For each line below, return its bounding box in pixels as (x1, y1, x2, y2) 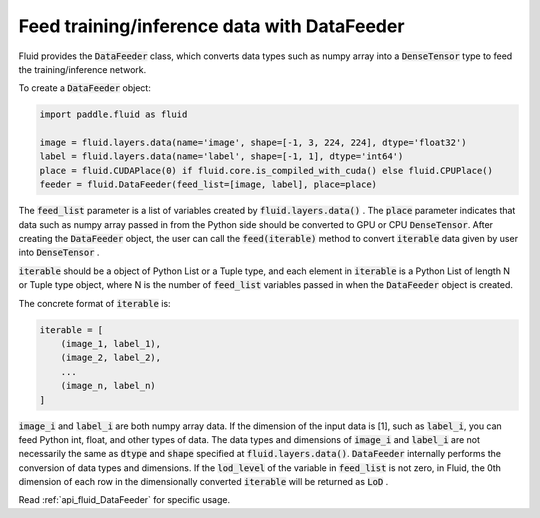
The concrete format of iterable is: (18, 297, 171, 309)
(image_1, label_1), (60, 338, 162, 349)
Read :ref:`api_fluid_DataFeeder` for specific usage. (18, 494, 230, 506)
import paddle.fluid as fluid (39, 109, 188, 120)
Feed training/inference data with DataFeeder (18, 15, 405, 37)
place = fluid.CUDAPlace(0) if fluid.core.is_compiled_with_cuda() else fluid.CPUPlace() (39, 165, 494, 176)
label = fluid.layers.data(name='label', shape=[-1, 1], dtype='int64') (39, 151, 404, 162)
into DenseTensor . (18, 246, 100, 259)
